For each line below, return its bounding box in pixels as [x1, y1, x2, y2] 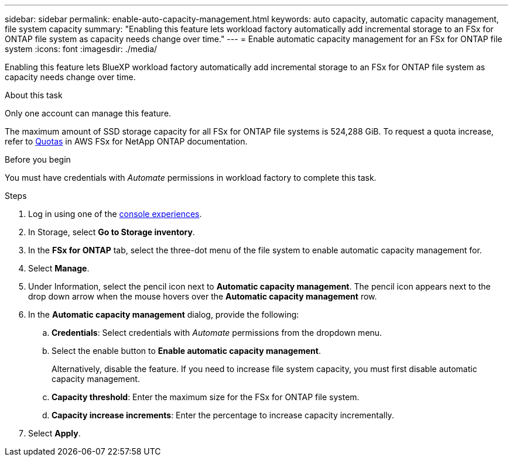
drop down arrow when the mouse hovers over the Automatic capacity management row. [28, 291, 377, 301]
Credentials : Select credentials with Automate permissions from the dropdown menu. [52, 328, 382, 338]
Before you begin [5, 154, 71, 164]
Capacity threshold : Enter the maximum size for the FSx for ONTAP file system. [52, 392, 360, 402]
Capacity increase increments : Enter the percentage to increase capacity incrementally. [52, 410, 394, 420]
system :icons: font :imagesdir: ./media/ [5, 44, 158, 54]
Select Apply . [28, 428, 81, 438]
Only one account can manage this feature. [5, 108, 172, 118]
